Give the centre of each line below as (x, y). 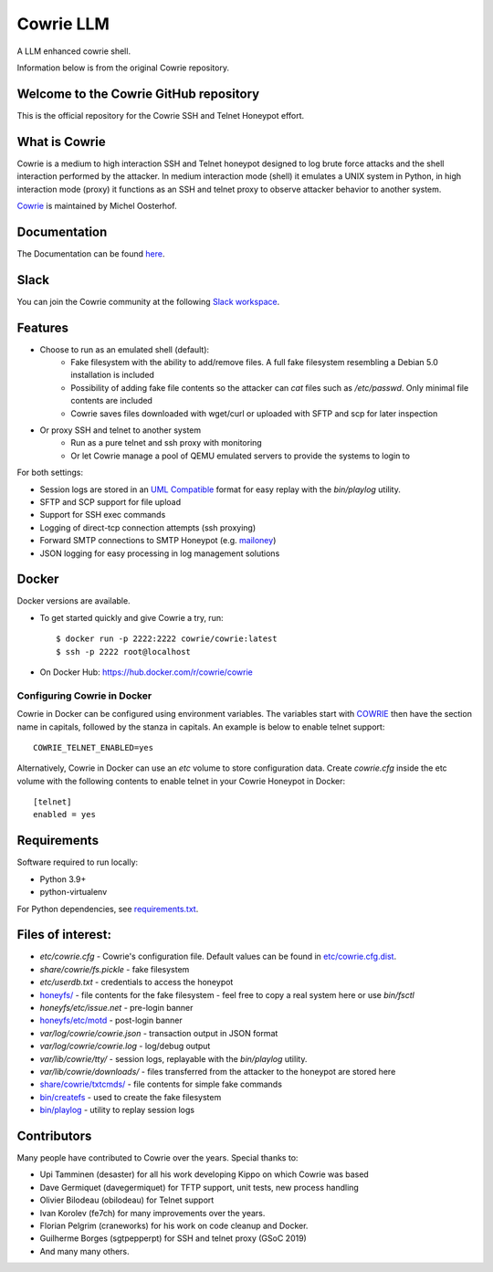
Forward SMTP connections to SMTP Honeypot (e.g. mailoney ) (158, 541)
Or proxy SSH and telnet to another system (120, 430)
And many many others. (84, 1251)
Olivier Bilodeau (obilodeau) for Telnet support (127, 1200)
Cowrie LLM (63, 24)
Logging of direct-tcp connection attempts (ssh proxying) (148, 527)
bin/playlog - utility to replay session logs (117, 1110)
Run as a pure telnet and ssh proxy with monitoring (166, 443)
